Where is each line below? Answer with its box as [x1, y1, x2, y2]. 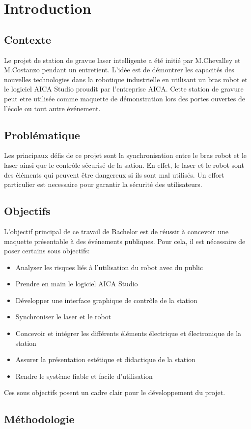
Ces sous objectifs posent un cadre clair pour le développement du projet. [4, 387, 225, 398]
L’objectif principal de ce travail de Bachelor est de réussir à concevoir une [4, 226, 228, 236]
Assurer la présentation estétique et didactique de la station [15, 354, 195, 365]
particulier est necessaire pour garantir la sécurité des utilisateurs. [4, 179, 202, 189]
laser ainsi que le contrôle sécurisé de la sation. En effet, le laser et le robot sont [4, 159, 244, 170]
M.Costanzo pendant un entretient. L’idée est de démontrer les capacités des [4, 64, 234, 75]
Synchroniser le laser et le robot [15, 311, 112, 322]
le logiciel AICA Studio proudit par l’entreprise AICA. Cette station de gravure [4, 84, 244, 94]
